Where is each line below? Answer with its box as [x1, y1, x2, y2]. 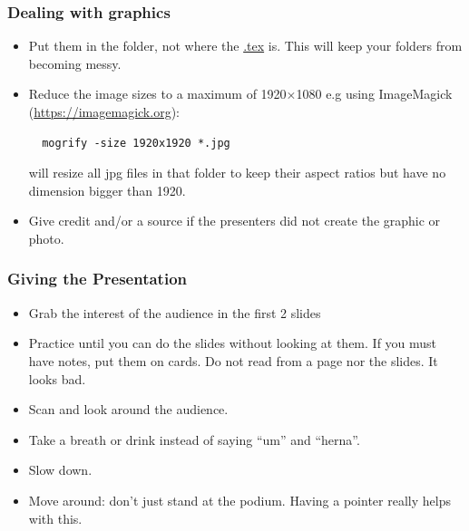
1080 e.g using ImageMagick [296, 84, 453, 103]
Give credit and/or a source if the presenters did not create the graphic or [28, 211, 441, 230]
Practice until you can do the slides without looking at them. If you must [28, 333, 437, 352]
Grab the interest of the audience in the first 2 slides [28, 303, 321, 322]
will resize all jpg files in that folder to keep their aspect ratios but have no [28, 163, 446, 182]
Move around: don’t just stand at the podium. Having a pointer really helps [28, 490, 451, 509]
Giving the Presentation [7, 267, 187, 290]
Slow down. [28, 460, 93, 479]
